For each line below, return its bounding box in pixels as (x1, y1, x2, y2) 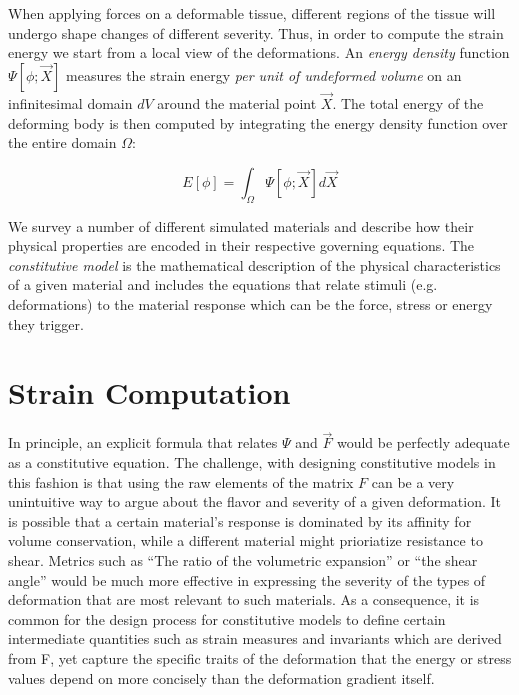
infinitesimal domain (8, 93, 133, 113)
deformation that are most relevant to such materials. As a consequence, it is (8, 589, 480, 610)
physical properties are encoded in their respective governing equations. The (8, 235, 475, 256)
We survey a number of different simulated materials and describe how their (8, 215, 474, 236)
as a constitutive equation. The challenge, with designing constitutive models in (8, 452, 496, 473)
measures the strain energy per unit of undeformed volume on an (66, 64, 462, 85)
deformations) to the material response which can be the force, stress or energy (8, 293, 493, 314)
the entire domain (8, 132, 117, 153)
